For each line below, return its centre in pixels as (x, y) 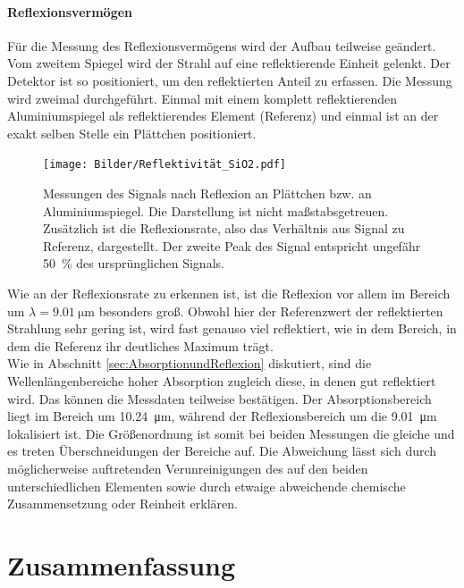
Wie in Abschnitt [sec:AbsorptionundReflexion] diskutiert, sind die (190, 363)
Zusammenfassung (122, 564)
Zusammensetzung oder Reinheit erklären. (122, 504)
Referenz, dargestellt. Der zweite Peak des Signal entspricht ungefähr (232, 245)
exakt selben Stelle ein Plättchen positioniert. (132, 133)
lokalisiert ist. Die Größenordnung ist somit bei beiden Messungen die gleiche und (231, 433)
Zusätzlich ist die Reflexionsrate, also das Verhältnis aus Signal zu (224, 228)
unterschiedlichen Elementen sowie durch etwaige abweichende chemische (207, 486)
